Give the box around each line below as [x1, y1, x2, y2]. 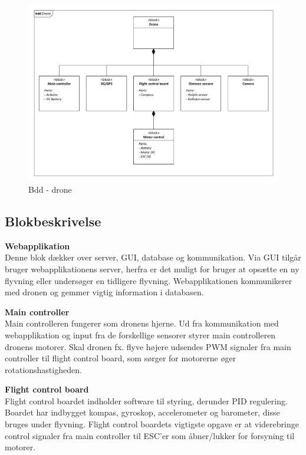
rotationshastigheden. [5, 363, 82, 375]
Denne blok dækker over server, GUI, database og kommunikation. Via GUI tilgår [5, 251, 301, 263]
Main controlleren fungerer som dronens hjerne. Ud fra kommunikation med [5, 317, 279, 329]
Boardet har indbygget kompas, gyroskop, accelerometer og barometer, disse [5, 406, 280, 418]
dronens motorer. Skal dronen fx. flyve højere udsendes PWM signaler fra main [5, 340, 291, 352]
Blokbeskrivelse [5, 212, 101, 230]
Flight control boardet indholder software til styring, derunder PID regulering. [5, 394, 288, 407]
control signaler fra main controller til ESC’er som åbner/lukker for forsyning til [5, 429, 295, 441]
